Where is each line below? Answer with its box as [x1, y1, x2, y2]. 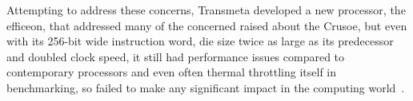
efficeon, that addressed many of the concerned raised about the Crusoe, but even [6, 17, 407, 33]
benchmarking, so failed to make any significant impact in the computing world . [6, 79, 405, 95]
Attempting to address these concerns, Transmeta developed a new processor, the [6, 2, 406, 17]
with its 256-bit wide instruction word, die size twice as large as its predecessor [6, 33, 394, 49]
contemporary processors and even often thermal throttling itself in [6, 64, 337, 80]
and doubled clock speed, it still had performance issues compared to [6, 48, 345, 64]
